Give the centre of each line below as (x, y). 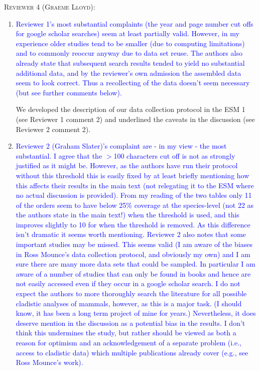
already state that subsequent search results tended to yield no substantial (130, 63)
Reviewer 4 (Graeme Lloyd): (50, 7)
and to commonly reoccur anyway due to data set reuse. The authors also (129, 53)
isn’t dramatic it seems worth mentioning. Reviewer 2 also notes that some (131, 234)
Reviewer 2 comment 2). (53, 129)
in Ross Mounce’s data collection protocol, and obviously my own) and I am (133, 254)
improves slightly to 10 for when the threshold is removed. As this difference (133, 224)
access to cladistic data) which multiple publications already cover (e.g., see (132, 352)
